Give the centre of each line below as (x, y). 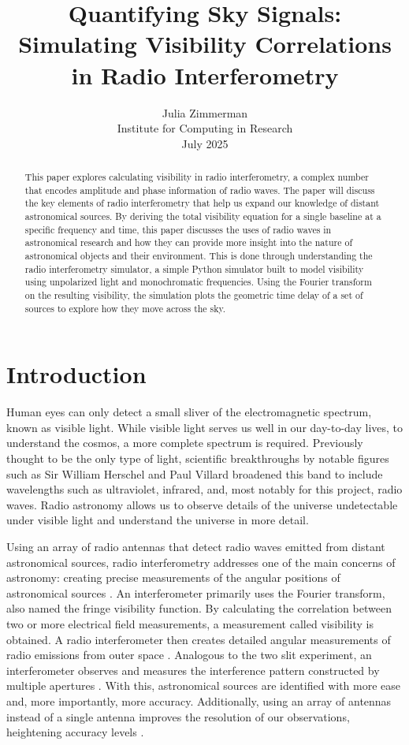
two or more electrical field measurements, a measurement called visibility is (190, 623)
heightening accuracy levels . (75, 732)
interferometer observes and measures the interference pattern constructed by (193, 670)
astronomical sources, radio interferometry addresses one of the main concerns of (201, 562)
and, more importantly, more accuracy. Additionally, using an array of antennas (199, 700)
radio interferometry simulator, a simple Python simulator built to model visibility (194, 268)
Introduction (76, 374)
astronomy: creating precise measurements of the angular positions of (173, 577)
